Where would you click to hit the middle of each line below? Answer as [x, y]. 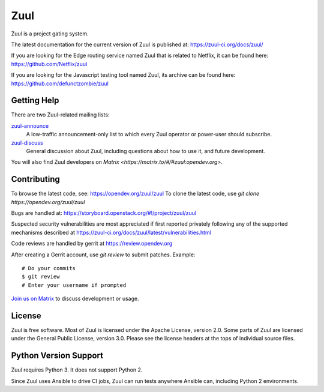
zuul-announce [30, 125]
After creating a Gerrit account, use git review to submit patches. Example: [103, 255]
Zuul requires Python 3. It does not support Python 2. [77, 370]
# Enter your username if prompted [74, 285]
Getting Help [35, 101]
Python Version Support [57, 356]
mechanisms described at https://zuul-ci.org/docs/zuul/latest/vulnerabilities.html [111, 232]
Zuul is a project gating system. [50, 34]
